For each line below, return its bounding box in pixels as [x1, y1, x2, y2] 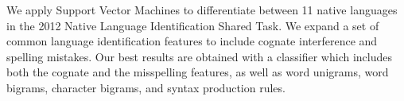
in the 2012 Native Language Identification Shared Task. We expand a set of [6, 17, 379, 33]
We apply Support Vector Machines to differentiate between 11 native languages [6, 2, 398, 17]
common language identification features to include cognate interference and [6, 33, 378, 49]
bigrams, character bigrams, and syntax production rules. [6, 79, 286, 95]
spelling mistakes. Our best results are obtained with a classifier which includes [6, 48, 392, 64]
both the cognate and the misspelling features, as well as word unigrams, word [6, 64, 389, 80]
